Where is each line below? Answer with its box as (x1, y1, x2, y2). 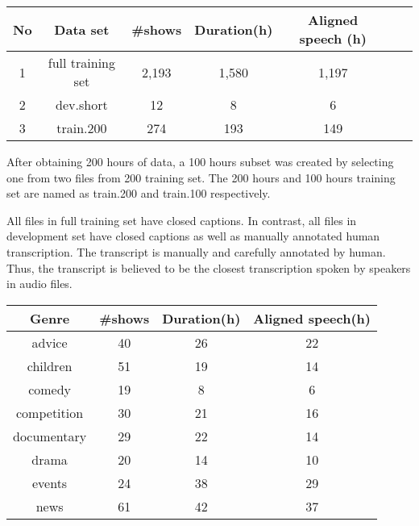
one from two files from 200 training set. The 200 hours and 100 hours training (6, 169, 396, 186)
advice (31, 332, 68, 352)
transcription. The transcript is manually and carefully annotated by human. (6, 243, 386, 260)
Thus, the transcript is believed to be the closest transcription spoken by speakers (6, 259, 411, 276)
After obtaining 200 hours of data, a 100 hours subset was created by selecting (6, 153, 394, 169)
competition (16, 403, 84, 422)
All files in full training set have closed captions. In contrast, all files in (6, 211, 357, 228)
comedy (28, 379, 72, 399)
